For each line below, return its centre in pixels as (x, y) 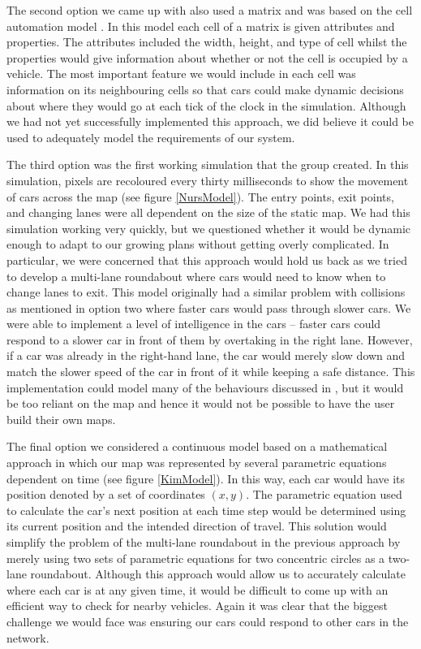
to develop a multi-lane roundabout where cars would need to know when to (196, 276)
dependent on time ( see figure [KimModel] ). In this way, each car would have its (206, 478)
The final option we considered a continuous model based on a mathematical (197, 446)
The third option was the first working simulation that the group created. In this (208, 164)
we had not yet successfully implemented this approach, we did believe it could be (210, 121)
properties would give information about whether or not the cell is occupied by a (207, 57)
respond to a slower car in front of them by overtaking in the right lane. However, (210, 339)
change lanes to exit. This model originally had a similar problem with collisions (206, 292)
